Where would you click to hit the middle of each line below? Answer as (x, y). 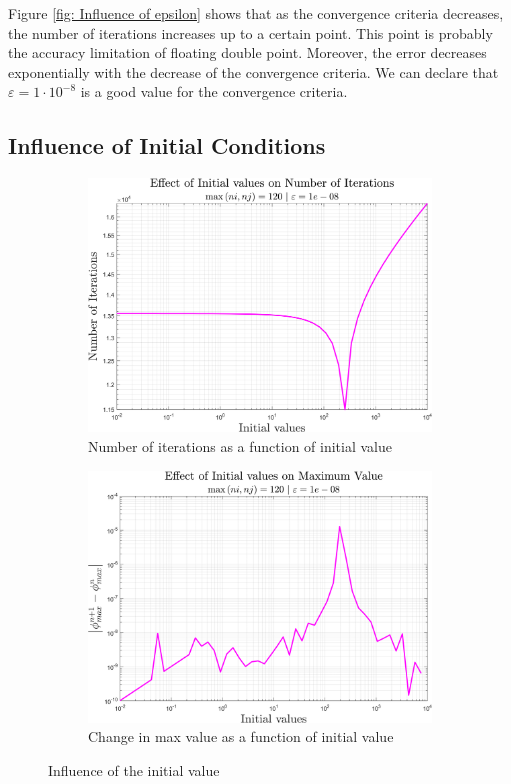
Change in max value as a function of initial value (241, 736)
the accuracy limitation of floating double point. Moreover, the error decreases (247, 52)
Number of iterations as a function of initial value (240, 446)
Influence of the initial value (134, 769)
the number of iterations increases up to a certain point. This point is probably (250, 32)
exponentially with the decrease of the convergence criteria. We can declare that (253, 71)
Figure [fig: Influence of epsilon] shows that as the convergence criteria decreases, (256, 13)
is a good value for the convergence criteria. (214, 91)
